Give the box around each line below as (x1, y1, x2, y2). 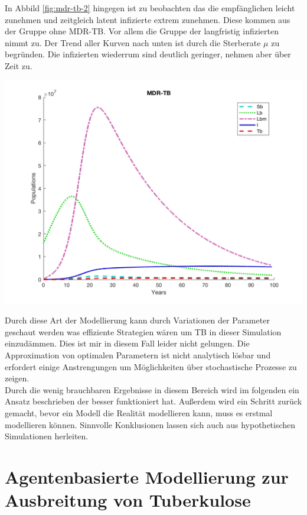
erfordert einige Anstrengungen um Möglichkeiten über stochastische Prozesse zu (5, 360, 297, 373)
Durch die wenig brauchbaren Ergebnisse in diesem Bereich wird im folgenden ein (5, 383, 299, 396)
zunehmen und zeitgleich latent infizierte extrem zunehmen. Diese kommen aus (5, 13, 290, 25)
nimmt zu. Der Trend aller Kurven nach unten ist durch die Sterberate (5, 36, 261, 48)
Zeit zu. (5, 59, 32, 72)
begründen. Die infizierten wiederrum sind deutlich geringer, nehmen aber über (5, 48, 291, 60)
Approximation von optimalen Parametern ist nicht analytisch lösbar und (5, 348, 271, 361)
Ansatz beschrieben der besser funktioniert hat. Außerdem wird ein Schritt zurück (5, 395, 302, 407)
